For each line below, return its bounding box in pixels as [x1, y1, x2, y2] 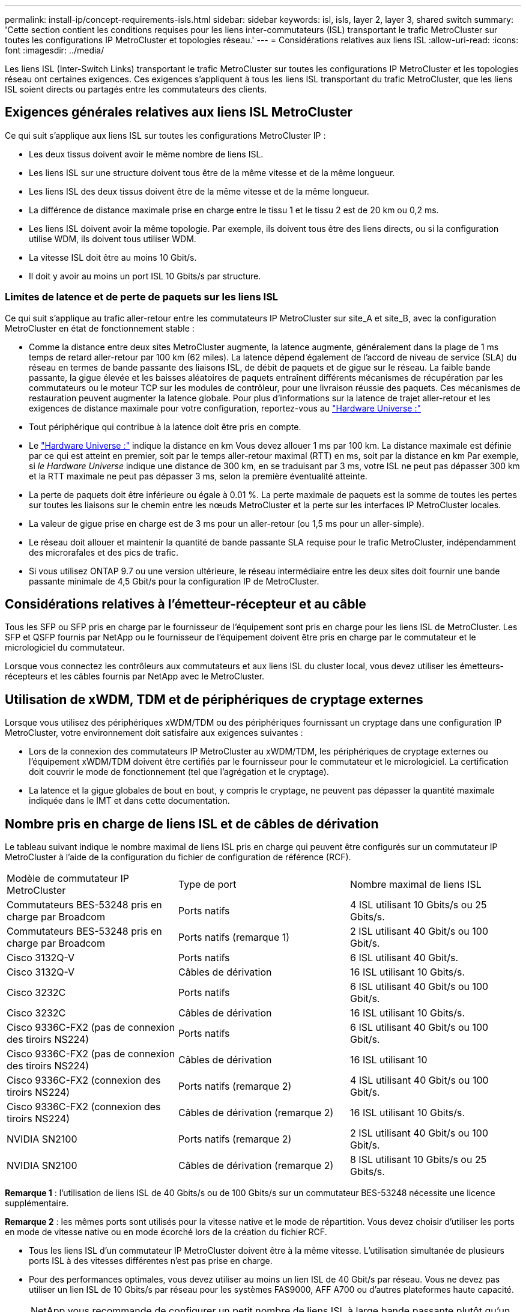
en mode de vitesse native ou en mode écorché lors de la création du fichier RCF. [5, 1227, 327, 1238]
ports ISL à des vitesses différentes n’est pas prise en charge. [29, 1256, 273, 1266]
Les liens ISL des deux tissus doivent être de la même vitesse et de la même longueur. [29, 186, 369, 196]
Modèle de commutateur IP [7, 872, 129, 885]
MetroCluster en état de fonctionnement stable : [5, 323, 195, 333]
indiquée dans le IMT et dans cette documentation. [29, 795, 230, 806]
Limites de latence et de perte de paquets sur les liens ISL [5, 291, 279, 303]
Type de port [178, 878, 237, 891]
